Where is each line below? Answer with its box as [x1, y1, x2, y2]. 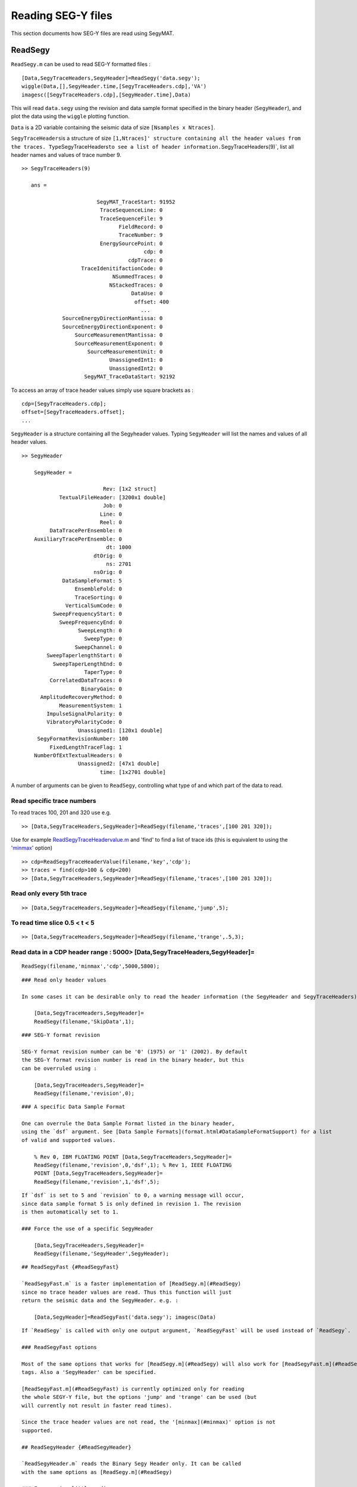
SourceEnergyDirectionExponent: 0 [62, 323, 163, 330]
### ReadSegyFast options [21, 1344, 98, 1350]
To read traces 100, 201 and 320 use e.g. [11, 809, 111, 816]
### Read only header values [21, 976, 107, 983]
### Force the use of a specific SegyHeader [21, 1225, 154, 1232]
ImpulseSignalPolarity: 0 [46, 710, 122, 717]
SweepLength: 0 [77, 628, 122, 634]
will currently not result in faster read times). [21, 1402, 173, 1409]
